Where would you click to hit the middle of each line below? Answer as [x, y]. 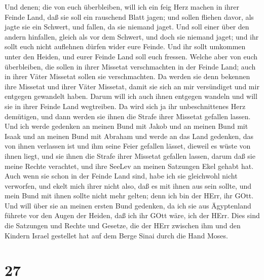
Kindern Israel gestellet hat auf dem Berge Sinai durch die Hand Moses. [116, 235]
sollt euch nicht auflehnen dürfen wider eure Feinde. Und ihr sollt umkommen [125, 46]
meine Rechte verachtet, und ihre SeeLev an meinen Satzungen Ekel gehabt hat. [129, 166]
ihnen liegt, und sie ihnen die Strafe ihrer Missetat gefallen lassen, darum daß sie [130, 155]
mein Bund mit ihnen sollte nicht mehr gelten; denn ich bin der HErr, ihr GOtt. [129, 196]
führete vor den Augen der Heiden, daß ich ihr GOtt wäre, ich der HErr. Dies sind [132, 215]
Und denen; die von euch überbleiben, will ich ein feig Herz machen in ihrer [122, 7]
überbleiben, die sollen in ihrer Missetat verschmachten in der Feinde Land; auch [130, 66]
